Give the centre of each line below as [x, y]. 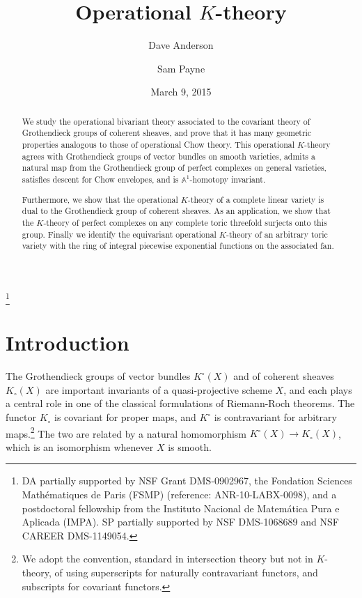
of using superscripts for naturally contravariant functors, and [186, 573]
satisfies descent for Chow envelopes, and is [100, 179]
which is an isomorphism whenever [80, 446]
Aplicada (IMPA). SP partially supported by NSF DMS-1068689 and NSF [180, 522]
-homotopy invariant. [228, 179]
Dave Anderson [181, 45]
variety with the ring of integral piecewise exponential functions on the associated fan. [178, 246]
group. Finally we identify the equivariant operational [119, 234]
